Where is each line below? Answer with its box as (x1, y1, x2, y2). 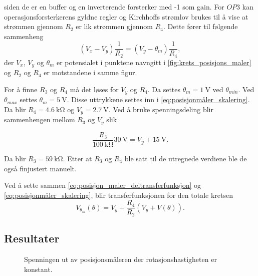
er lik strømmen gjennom (76, 21, 153, 32)
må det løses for (70, 84, 119, 94)
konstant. (24, 263, 53, 274)
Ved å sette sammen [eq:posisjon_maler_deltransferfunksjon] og (4, 180, 201, 190)
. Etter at (63, 153, 92, 163)
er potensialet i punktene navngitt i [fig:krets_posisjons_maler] (57, 57, 251, 67)
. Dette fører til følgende (163, 21, 238, 32)
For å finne (4, 84, 38, 94)
